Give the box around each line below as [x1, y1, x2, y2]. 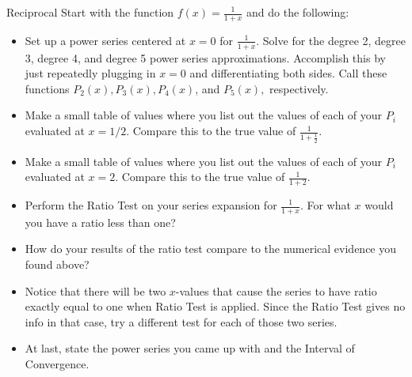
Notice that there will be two [25, 282, 166, 299]
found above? [25, 256, 90, 273]
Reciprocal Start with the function [6, 4, 174, 20]
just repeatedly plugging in [25, 65, 156, 81]
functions [25, 80, 70, 96]
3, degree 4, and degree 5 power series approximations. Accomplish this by [25, 49, 386, 66]
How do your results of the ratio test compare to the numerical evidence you [25, 240, 397, 257]
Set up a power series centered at [25, 32, 186, 48]
